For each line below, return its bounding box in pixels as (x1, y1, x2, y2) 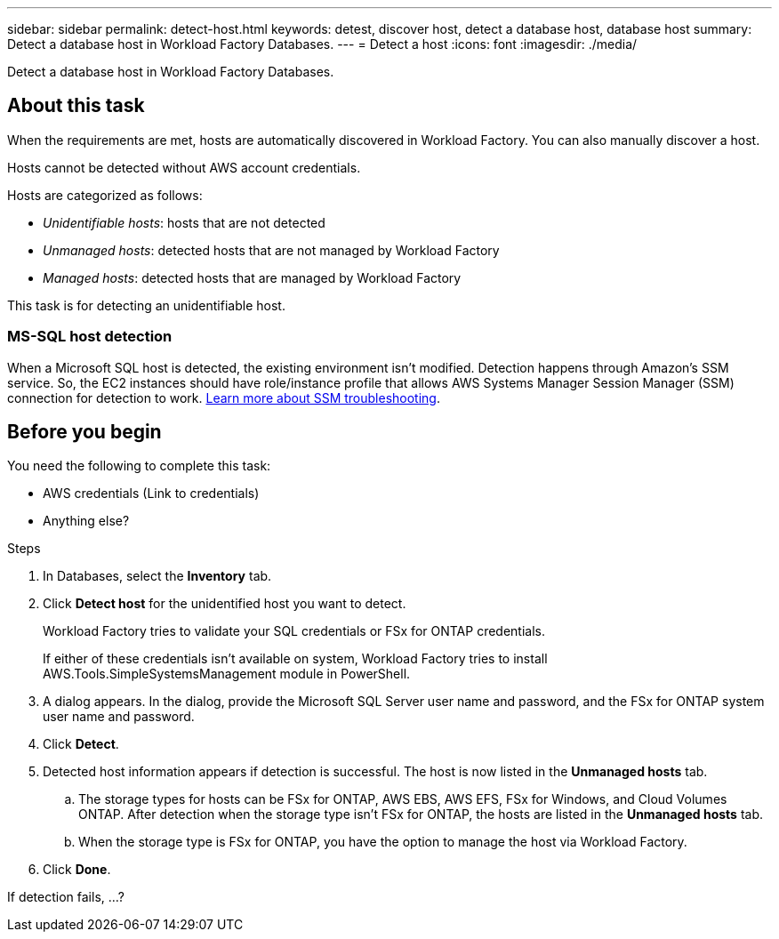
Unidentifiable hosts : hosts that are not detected (43, 214, 325, 230)
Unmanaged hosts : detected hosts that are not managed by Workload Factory (43, 242, 500, 258)
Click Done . (43, 862, 111, 878)
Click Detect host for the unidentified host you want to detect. (43, 596, 406, 612)
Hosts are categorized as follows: (7, 187, 203, 203)
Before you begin (7, 421, 162, 444)
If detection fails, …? (7, 889, 124, 905)
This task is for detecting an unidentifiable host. (7, 297, 285, 313)
